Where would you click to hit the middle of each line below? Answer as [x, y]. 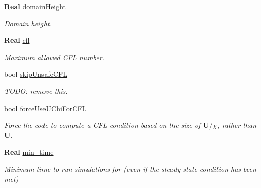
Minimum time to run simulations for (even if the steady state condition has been [130, 169]
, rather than [237, 125]
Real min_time [29, 152]
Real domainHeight [35, 6]
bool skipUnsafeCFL [36, 74]
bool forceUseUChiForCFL [46, 108]
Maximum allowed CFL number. [54, 57]
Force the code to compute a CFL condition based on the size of [102, 125]
